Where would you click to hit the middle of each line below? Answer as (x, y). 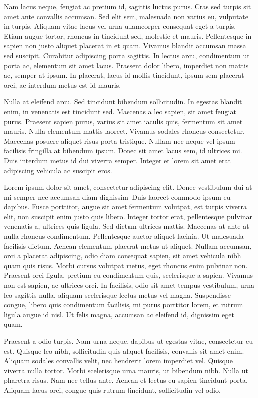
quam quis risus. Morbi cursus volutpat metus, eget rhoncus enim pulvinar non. (126, 265)
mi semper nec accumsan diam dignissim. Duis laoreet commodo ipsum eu (117, 197)
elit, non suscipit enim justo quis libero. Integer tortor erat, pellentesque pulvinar (128, 216)
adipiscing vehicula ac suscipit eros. (58, 170)
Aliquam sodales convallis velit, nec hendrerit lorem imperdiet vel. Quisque (118, 360)
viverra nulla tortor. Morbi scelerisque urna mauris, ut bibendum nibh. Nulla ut (126, 370)
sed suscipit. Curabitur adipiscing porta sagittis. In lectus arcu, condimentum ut (127, 55)
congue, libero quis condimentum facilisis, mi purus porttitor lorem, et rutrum (124, 304)
